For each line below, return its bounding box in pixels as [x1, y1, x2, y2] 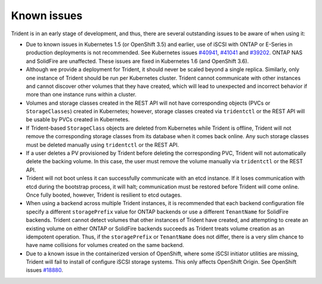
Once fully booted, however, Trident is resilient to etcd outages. [26, 191, 182, 199]
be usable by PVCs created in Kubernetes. [26, 116, 130, 123]
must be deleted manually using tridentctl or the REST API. [26, 141, 179, 148]
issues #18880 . [26, 267, 64, 274]
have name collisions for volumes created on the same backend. [26, 242, 184, 249]
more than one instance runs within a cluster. [26, 91, 137, 98]
